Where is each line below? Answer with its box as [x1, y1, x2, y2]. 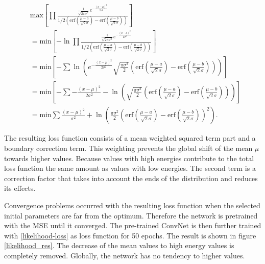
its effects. [4, 183, 36, 193]
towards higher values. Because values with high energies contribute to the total [4, 152, 254, 163]
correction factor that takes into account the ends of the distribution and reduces [4, 172, 258, 183]
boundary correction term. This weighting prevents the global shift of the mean [4, 143, 253, 153]
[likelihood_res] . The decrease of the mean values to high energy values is [4, 240, 234, 251]
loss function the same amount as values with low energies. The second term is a [4, 163, 256, 173]
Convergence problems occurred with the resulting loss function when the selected [4, 200, 260, 211]
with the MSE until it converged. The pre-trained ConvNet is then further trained [4, 220, 261, 231]
